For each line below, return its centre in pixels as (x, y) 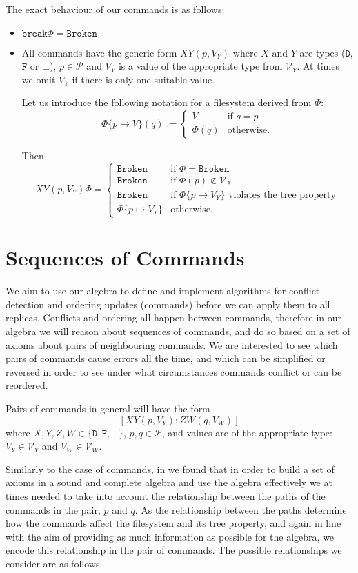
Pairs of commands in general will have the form (108, 409)
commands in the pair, (53, 509)
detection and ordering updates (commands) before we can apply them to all (168, 304)
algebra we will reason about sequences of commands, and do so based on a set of (178, 331)
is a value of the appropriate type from (200, 66)
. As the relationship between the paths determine (241, 509)
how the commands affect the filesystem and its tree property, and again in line (173, 523)
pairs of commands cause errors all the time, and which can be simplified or (166, 358)
